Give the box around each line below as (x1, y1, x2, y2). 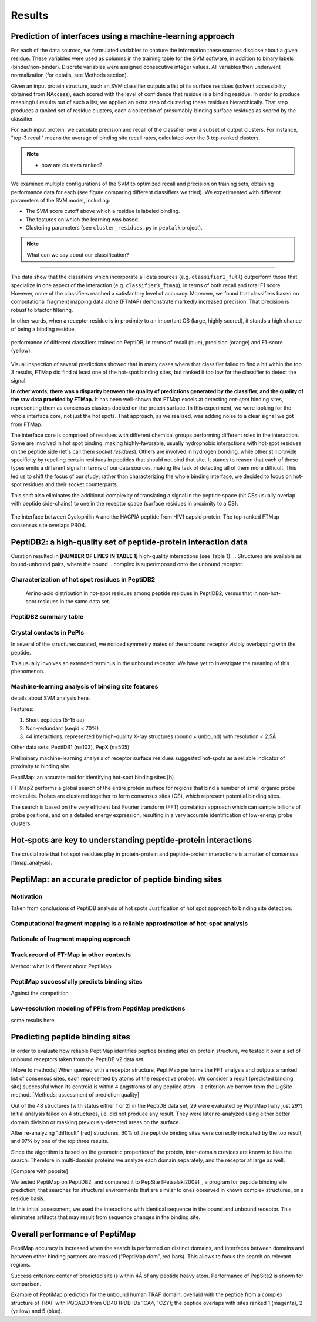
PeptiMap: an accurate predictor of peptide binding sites (11, 874, 222, 884)
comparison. (11, 1280, 42, 1287)
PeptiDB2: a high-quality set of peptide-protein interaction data (11, 537, 248, 547)
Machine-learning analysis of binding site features (11, 683, 158, 691)
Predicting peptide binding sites (11, 1032, 130, 1042)
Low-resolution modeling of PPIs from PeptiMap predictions (11, 1004, 186, 1012)
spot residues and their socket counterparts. (11, 481, 119, 488)
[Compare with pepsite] (11, 1167, 68, 1174)
